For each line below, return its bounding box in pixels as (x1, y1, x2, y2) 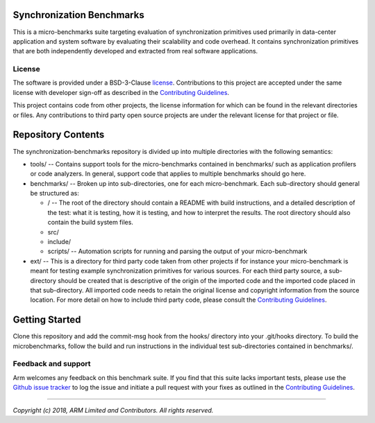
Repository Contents (12, 129, 105, 141)
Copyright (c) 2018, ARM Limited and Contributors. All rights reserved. (12, 406, 214, 414)
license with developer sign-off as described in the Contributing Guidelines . (12, 88, 229, 96)
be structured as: (30, 189, 80, 198)
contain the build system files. (47, 218, 133, 227)
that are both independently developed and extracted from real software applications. (12, 47, 258, 55)
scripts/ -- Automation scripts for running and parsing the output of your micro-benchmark (47, 247, 308, 256)
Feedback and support (12, 359, 91, 369)
